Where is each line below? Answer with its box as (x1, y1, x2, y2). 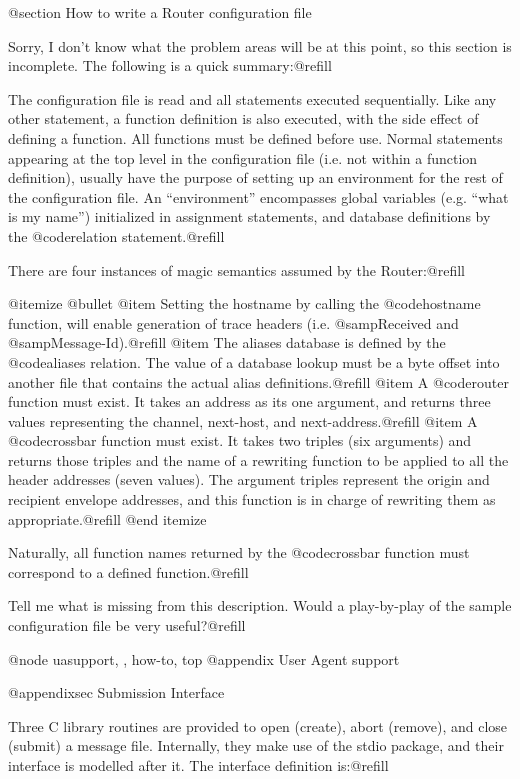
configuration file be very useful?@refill (8, 615, 246, 636)
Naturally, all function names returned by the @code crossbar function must (8, 542, 470, 563)
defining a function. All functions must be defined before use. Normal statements (8, 127, 503, 148)
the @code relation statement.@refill (8, 225, 225, 246)
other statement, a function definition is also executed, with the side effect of (8, 108, 479, 129)
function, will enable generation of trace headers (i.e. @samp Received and (8, 312, 459, 333)
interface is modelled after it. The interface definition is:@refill (8, 755, 389, 775)
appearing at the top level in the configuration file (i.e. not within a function (8, 147, 478, 168)
